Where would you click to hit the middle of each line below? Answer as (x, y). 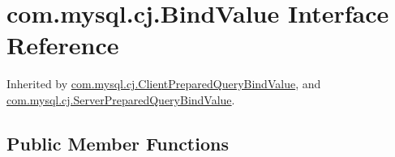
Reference (63, 45)
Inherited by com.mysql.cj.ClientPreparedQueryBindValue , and (164, 84)
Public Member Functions (118, 143)
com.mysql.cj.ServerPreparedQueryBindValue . (121, 99)
